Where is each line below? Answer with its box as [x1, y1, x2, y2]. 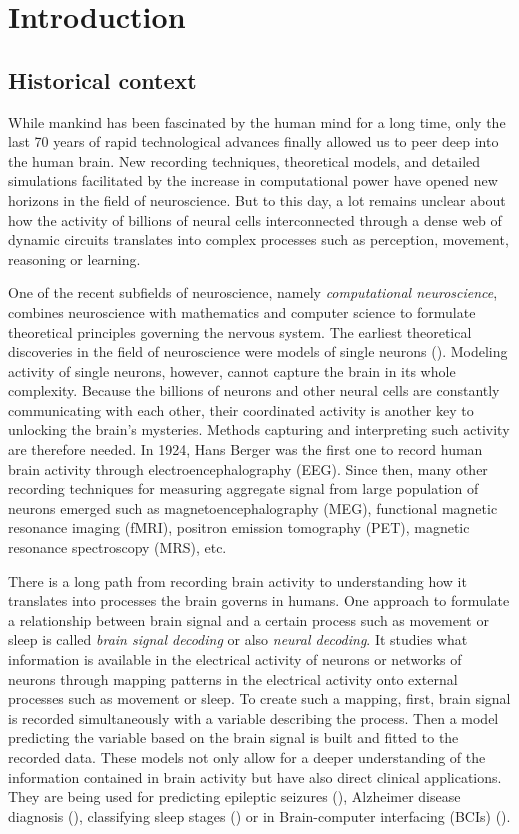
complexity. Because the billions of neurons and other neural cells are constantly [8, 380, 500, 401]
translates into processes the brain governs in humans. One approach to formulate [8, 590, 510, 611]
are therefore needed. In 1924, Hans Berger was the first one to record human [8, 439, 483, 460]
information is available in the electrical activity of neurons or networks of [8, 649, 462, 670]
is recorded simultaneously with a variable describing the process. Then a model [8, 707, 499, 728]
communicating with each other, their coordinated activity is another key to [8, 399, 474, 420]
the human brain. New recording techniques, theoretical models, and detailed [8, 150, 481, 171]
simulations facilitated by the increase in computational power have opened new [8, 170, 498, 191]
